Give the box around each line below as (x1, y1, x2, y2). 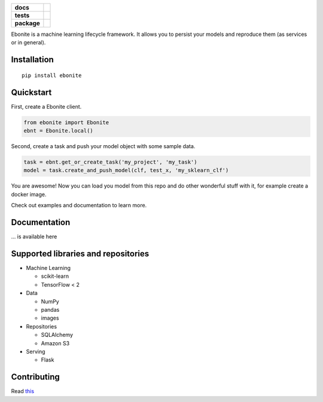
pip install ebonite (22, 72, 82, 79)
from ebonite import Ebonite (23, 119, 109, 125)
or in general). (11, 39, 46, 46)
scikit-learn (41, 272, 69, 280)
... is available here (11, 233, 57, 240)
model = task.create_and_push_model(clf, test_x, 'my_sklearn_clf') (23, 167, 229, 174)
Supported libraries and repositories (11, 248, 150, 259)
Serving (26, 348, 45, 355)
